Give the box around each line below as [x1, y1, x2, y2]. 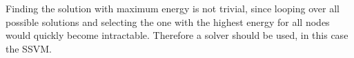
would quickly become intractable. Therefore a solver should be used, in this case [6, 28, 348, 42]
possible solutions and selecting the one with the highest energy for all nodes [6, 14, 330, 29]
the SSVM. [6, 41, 52, 55]
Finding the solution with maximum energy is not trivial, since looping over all [6, 1, 340, 15]
